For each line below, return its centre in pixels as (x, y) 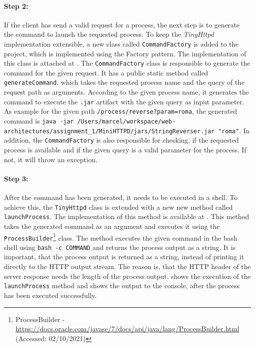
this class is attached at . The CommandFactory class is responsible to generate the (127, 63)
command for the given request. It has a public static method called (106, 72)
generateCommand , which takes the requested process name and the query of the (124, 82)
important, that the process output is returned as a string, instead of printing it (124, 257)
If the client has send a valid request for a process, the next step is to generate (122, 24)
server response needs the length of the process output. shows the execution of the (127, 276)
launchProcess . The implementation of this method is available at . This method (127, 216)
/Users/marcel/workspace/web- (126, 122)
